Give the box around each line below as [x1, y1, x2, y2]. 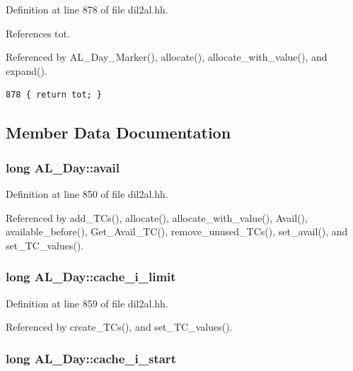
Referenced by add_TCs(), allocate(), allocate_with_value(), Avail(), [6, 210, 308, 225]
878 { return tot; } [6, 90, 103, 100]
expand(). [6, 63, 47, 78]
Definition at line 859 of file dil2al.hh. [6, 295, 168, 310]
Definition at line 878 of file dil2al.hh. [6, 2, 168, 16]
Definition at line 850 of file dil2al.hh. [6, 186, 168, 201]
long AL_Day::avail [6, 158, 120, 176]
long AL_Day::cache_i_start [6, 349, 176, 367]
